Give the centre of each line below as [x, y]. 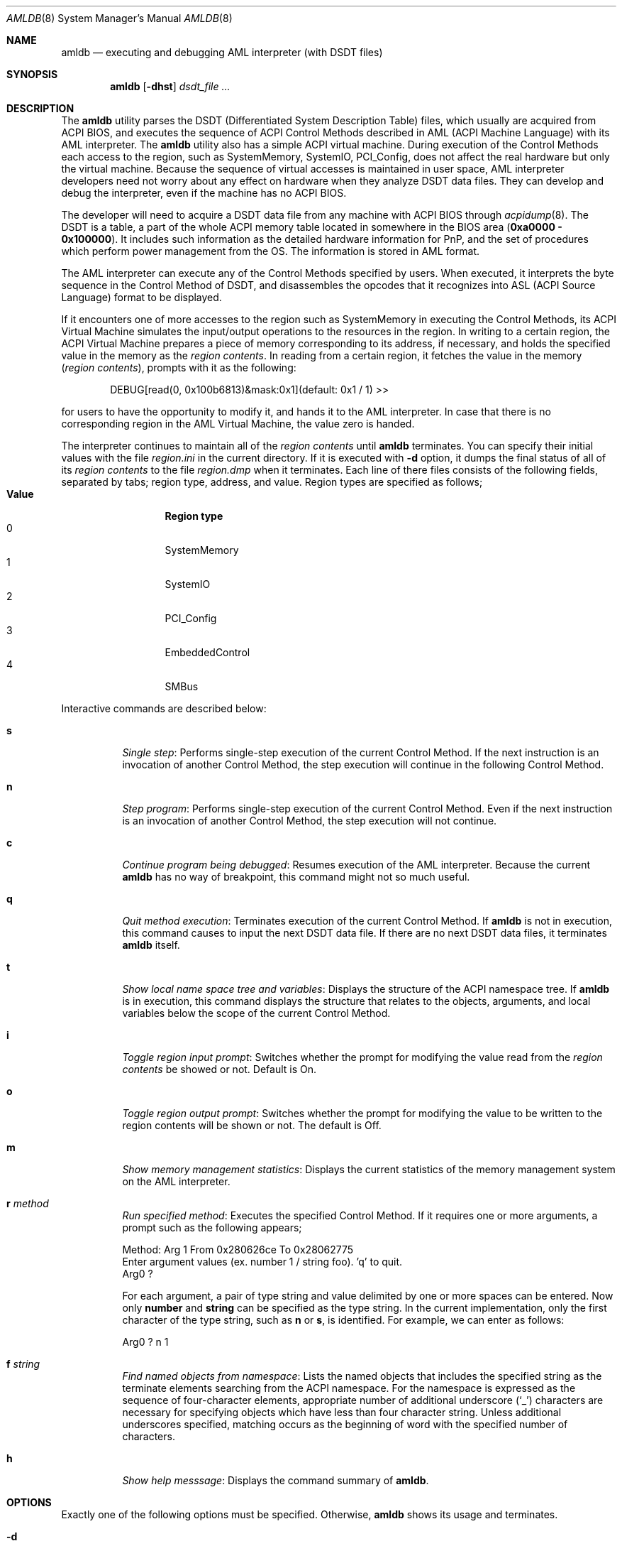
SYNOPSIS [32, 74]
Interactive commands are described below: [164, 708]
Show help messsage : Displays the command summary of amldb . [276, 1480]
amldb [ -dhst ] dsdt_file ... [170, 86]
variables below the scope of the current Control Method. [256, 1013]
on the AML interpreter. [176, 1181]
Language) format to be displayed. [141, 297]
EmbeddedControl [207, 652]
